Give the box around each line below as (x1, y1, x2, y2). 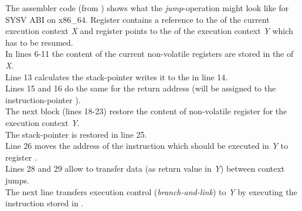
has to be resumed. (5, 36, 73, 48)
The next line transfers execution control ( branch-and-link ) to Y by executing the (5, 185, 297, 198)
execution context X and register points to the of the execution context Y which (5, 25, 293, 37)
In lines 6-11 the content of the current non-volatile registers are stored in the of (5, 47, 294, 60)
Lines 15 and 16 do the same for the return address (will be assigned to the (5, 82, 276, 94)
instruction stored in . (5, 197, 84, 209)
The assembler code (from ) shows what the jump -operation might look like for (5, 2, 289, 13)
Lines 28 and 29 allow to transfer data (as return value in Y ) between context (5, 162, 285, 175)
